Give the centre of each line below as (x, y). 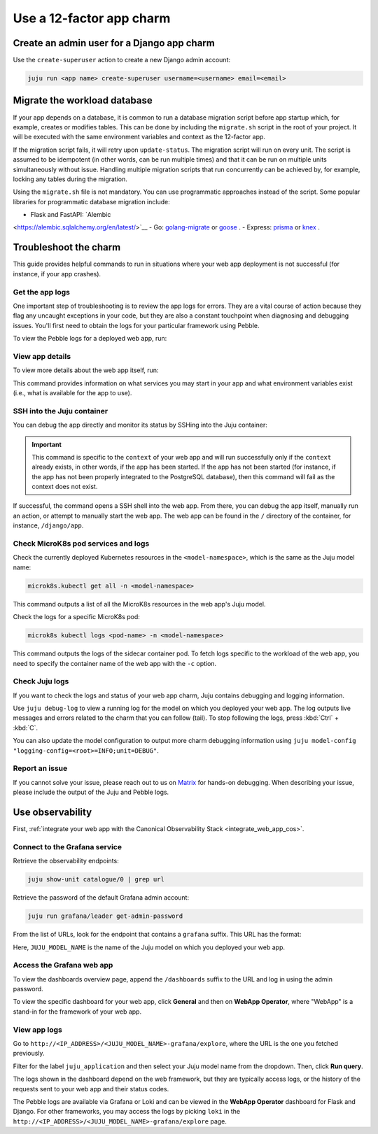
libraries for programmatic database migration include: (92, 201)
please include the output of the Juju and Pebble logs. (91, 792)
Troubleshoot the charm (67, 247)
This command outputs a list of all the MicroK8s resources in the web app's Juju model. (139, 604)
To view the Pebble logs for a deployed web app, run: (90, 339)
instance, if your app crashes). (57, 274)
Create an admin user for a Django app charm (114, 43)
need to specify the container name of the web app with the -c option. (115, 663)
